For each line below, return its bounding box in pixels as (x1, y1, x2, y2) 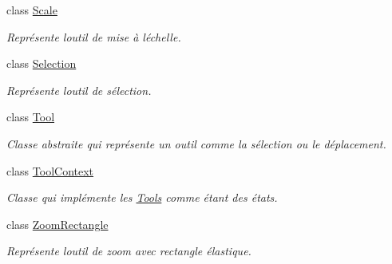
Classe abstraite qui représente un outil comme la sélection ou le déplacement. (6, 135, 386, 152)
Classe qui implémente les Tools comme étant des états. (6, 189, 278, 206)
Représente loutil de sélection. (6, 81, 152, 98)
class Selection (6, 55, 77, 72)
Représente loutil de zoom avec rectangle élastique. (6, 242, 251, 259)
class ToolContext (6, 162, 94, 179)
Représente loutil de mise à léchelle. (6, 28, 181, 45)
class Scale (6, 2, 57, 18)
